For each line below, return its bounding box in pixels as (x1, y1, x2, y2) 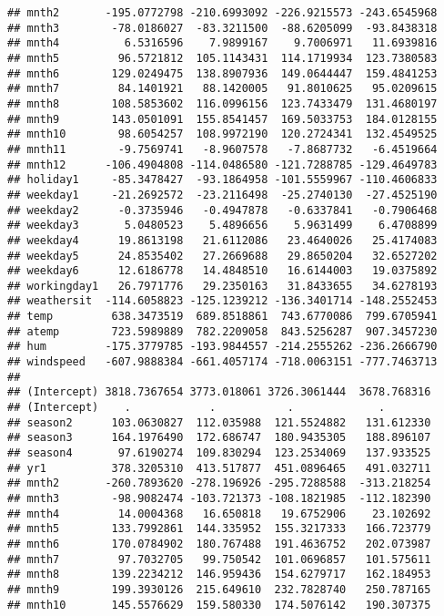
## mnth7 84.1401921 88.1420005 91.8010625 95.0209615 (7, 82, 438, 96)
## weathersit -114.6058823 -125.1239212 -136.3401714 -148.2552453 (7, 294, 438, 308)
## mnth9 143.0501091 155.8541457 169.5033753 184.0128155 (7, 112, 438, 126)
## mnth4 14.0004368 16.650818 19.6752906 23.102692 (7, 507, 431, 520)
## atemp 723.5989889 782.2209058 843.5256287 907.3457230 (7, 324, 438, 338)
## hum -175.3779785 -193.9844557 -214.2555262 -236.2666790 (7, 340, 438, 354)
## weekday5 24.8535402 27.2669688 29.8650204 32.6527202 (7, 249, 438, 262)
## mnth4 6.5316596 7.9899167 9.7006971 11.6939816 (7, 36, 438, 50)
